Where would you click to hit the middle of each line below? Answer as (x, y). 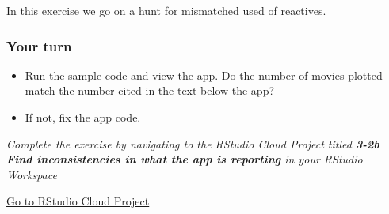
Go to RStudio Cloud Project (78, 201)
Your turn (39, 45)
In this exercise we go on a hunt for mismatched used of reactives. (166, 10)
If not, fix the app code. (83, 117)
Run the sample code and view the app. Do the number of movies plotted (204, 75)
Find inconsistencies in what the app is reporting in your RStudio (185, 159)
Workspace (32, 174)
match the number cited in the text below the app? (150, 90)
